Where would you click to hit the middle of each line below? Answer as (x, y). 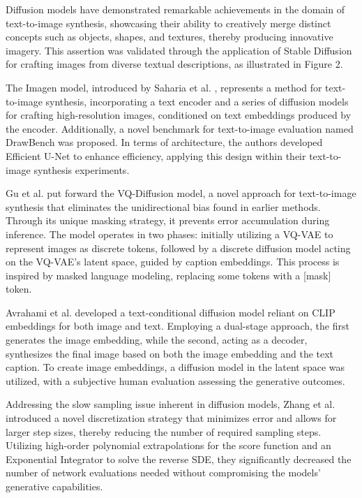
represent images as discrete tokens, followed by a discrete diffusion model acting (178, 248)
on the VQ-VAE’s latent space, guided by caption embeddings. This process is (173, 262)
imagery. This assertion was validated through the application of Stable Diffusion (179, 50)
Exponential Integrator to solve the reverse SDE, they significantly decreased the (179, 459)
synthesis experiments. (82, 169)
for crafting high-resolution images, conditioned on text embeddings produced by (179, 115)
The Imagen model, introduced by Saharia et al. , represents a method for (164, 87)
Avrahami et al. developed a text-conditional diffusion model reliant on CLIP (171, 312)
